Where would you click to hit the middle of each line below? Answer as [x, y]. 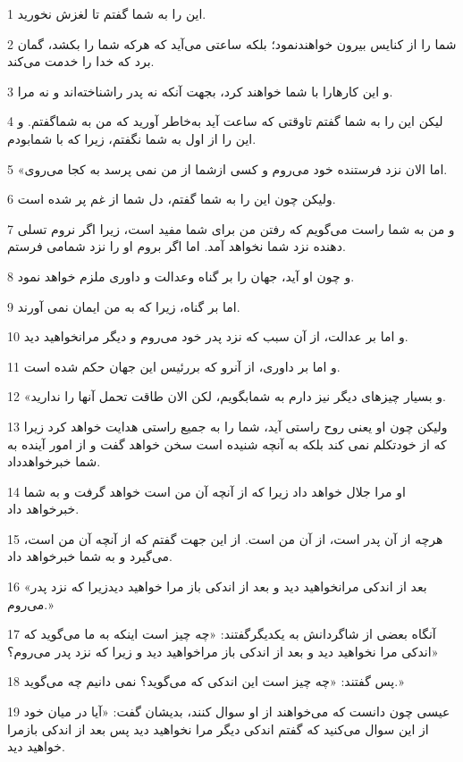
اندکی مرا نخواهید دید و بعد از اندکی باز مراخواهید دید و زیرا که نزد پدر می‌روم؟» [223, 651]
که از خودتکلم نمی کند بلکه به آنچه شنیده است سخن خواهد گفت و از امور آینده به [227, 444]
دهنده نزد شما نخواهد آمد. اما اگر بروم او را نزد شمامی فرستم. [177, 246]
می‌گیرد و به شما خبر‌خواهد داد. [90, 556]
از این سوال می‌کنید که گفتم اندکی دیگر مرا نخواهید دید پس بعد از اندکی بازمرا [218, 729]
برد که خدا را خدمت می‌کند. [81, 61]
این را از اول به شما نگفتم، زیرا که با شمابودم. [132, 138]
